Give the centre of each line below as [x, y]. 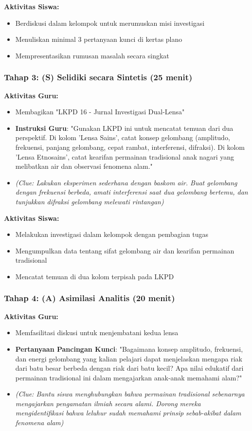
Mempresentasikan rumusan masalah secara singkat [92, 55]
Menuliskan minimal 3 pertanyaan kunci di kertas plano [99, 39]
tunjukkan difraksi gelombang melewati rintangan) [90, 201]
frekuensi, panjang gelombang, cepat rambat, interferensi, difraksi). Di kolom [130, 147]
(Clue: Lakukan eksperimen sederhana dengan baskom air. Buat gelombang [126, 182]
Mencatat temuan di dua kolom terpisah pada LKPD [95, 276]
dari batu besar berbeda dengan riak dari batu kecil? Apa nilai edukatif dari [129, 368]
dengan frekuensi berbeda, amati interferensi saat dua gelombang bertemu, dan [132, 192]
